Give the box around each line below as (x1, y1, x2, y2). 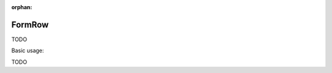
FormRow (11, 19, 49, 30)
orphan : (11, 4, 33, 10)
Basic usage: (11, 47, 44, 55)
